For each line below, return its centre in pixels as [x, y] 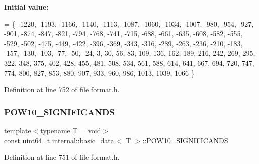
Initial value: [26, 7]
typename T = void [71, 130]
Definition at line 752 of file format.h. [62, 90]
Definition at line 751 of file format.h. [62, 157]
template [18, 130]
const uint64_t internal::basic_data [59, 140]
